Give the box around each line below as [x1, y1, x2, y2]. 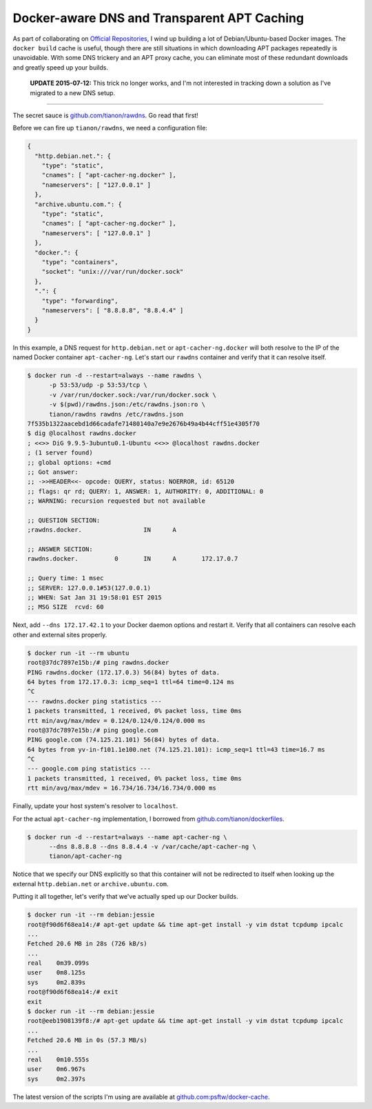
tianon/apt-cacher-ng [49, 852, 122, 860]
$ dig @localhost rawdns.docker [27, 430, 137, 437]
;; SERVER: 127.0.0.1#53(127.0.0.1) [27, 583, 152, 592]
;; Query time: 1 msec [27, 575, 104, 582]
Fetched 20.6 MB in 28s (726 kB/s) [27, 940, 147, 948]
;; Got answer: [27, 468, 79, 476]
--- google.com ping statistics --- [27, 765, 152, 772]
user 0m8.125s [27, 969, 86, 977]
